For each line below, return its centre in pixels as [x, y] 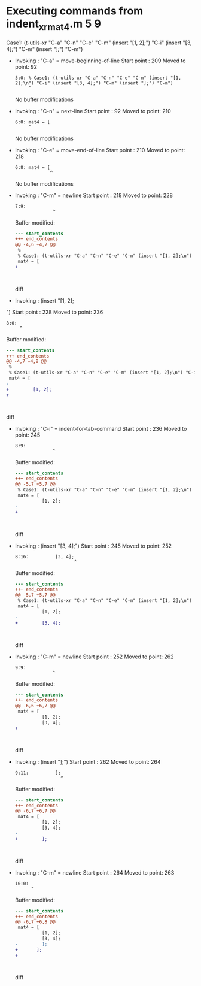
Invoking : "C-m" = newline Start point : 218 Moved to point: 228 [94, 195]
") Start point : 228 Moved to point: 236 [55, 312]
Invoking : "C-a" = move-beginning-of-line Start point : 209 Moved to [100, 61]
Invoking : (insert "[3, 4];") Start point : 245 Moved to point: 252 [93, 546]
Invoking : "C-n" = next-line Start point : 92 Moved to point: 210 [93, 111]
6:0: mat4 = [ [32, 122]
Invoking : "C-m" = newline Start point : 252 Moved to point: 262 [95, 657]
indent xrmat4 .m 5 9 [54, 25]
